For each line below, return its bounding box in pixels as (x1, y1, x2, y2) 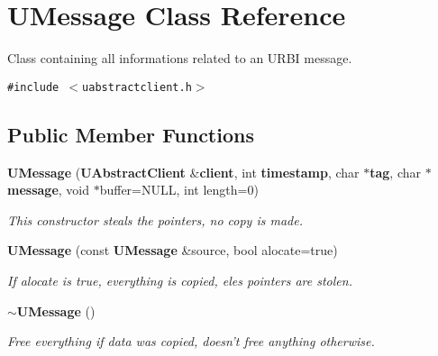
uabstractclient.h (82, 80, 192, 94)
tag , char (370, 162, 422, 181)
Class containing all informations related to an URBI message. (7, 49, 352, 68)
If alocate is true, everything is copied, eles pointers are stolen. (7, 270, 352, 289)
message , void (7, 180, 89, 199)
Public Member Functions (7, 120, 254, 148)
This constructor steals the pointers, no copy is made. (7, 210, 303, 229)
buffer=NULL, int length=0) (99, 180, 259, 199)
